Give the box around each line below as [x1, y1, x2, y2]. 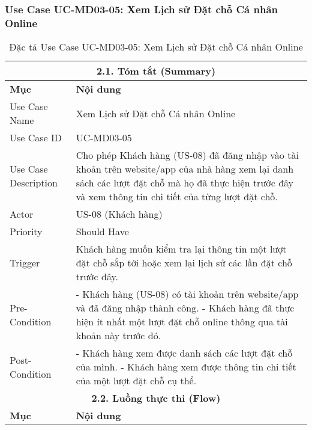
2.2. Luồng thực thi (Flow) [91, 391, 221, 405]
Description [10, 176, 58, 190]
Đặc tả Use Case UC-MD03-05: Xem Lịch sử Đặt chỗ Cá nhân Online [9, 40, 303, 54]
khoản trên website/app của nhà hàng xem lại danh [76, 162, 294, 176]
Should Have [76, 224, 129, 239]
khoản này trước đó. [76, 328, 161, 343]
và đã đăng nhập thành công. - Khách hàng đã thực [76, 301, 295, 315]
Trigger [10, 256, 40, 270]
